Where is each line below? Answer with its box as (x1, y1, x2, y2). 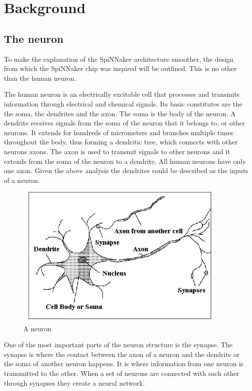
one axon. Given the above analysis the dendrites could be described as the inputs (4, 165, 249, 176)
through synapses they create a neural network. (4, 377, 145, 388)
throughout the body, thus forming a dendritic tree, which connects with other (4, 137, 238, 147)
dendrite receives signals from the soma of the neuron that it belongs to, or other (4, 118, 245, 128)
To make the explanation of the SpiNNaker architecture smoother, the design (4, 53, 234, 64)
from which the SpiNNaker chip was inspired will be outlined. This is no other (4, 63, 237, 73)
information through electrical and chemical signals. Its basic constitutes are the (4, 98, 242, 108)
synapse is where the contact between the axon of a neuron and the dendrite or (4, 349, 240, 359)
